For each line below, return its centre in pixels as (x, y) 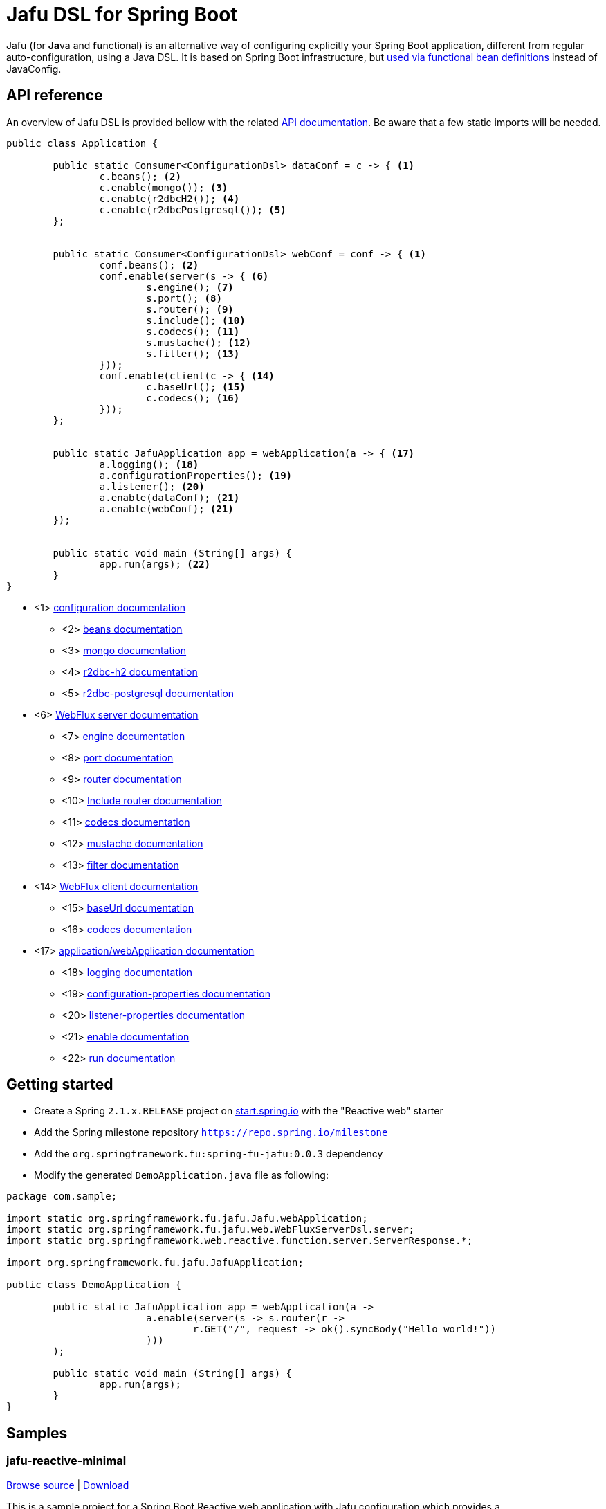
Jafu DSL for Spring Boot (122, 15)
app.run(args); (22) (155, 564)
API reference (55, 96)
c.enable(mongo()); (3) (164, 187)
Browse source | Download (68, 1485)
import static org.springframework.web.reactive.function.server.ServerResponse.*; (240, 1241)
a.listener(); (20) (152, 486)
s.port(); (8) (184, 298)
